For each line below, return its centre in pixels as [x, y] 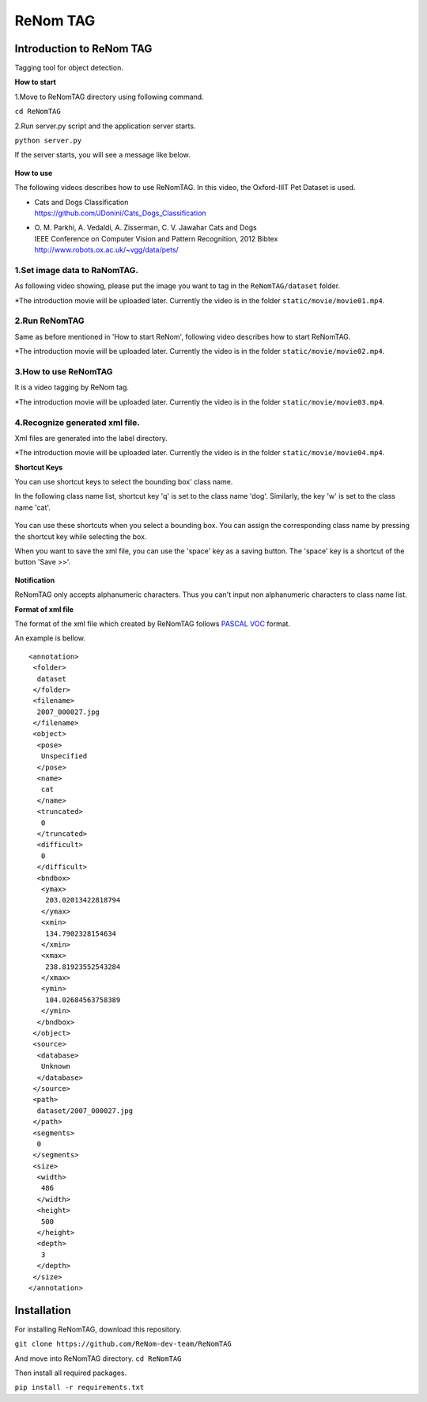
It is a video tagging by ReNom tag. [72, 387]
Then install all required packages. [70, 1373]
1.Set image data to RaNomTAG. [76, 270]
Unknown [56, 1066]
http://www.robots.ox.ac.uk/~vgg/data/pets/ [107, 250]
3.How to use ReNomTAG [64, 371]
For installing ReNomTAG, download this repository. [98, 1329]
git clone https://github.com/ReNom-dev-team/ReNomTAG [123, 1344]
